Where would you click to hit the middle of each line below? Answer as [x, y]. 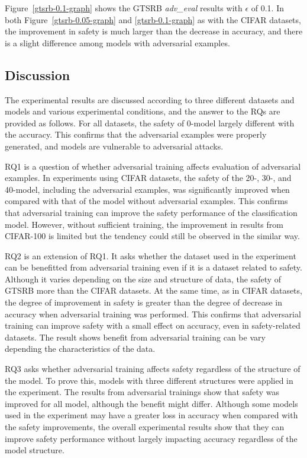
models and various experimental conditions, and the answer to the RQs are [143, 111]
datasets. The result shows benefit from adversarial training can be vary [135, 337]
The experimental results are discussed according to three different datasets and [150, 99]
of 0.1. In [268, 8]
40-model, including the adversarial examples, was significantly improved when [147, 189]
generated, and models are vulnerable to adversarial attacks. [114, 146]
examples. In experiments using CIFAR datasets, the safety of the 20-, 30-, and [148, 178]
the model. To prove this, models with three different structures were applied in [149, 380]
